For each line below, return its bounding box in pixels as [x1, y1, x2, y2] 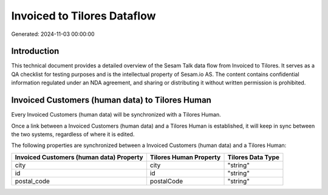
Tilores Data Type [227, 152, 279, 161]
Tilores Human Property [149, 152, 221, 161]
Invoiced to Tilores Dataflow [11, 9, 156, 22]
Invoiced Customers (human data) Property [15, 152, 143, 161]
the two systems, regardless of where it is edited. [11, 131, 135, 138]
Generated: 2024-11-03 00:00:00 [11, 30, 95, 38]
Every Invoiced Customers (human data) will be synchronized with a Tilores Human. [11, 111, 221, 118]
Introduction [11, 46, 60, 56]
